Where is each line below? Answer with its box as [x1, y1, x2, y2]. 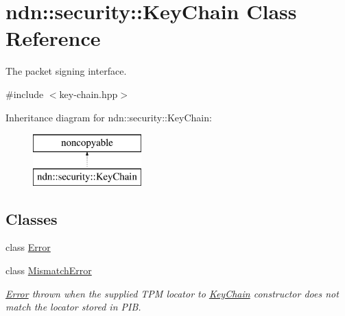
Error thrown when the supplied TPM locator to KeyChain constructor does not [5, 286, 339, 300]
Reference [5, 24, 101, 52]
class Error [5, 240, 51, 254]
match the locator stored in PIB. [5, 300, 141, 314]
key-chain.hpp [59, 86, 118, 101]
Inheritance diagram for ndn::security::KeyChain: [5, 110, 212, 124]
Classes [5, 208, 58, 229]
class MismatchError [5, 263, 92, 278]
